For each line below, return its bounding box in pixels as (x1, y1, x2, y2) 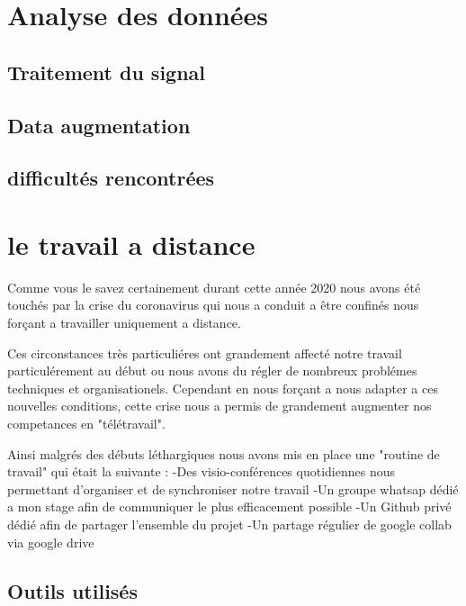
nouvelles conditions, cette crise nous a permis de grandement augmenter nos (7, 396, 432, 415)
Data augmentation (7, 111, 191, 139)
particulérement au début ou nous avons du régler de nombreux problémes (7, 361, 417, 380)
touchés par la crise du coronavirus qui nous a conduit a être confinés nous (7, 295, 419, 314)
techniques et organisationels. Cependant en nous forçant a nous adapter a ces (7, 378, 438, 397)
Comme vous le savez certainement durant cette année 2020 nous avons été (7, 277, 421, 296)
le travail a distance (7, 225, 255, 262)
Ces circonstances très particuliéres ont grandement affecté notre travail (7, 343, 402, 362)
